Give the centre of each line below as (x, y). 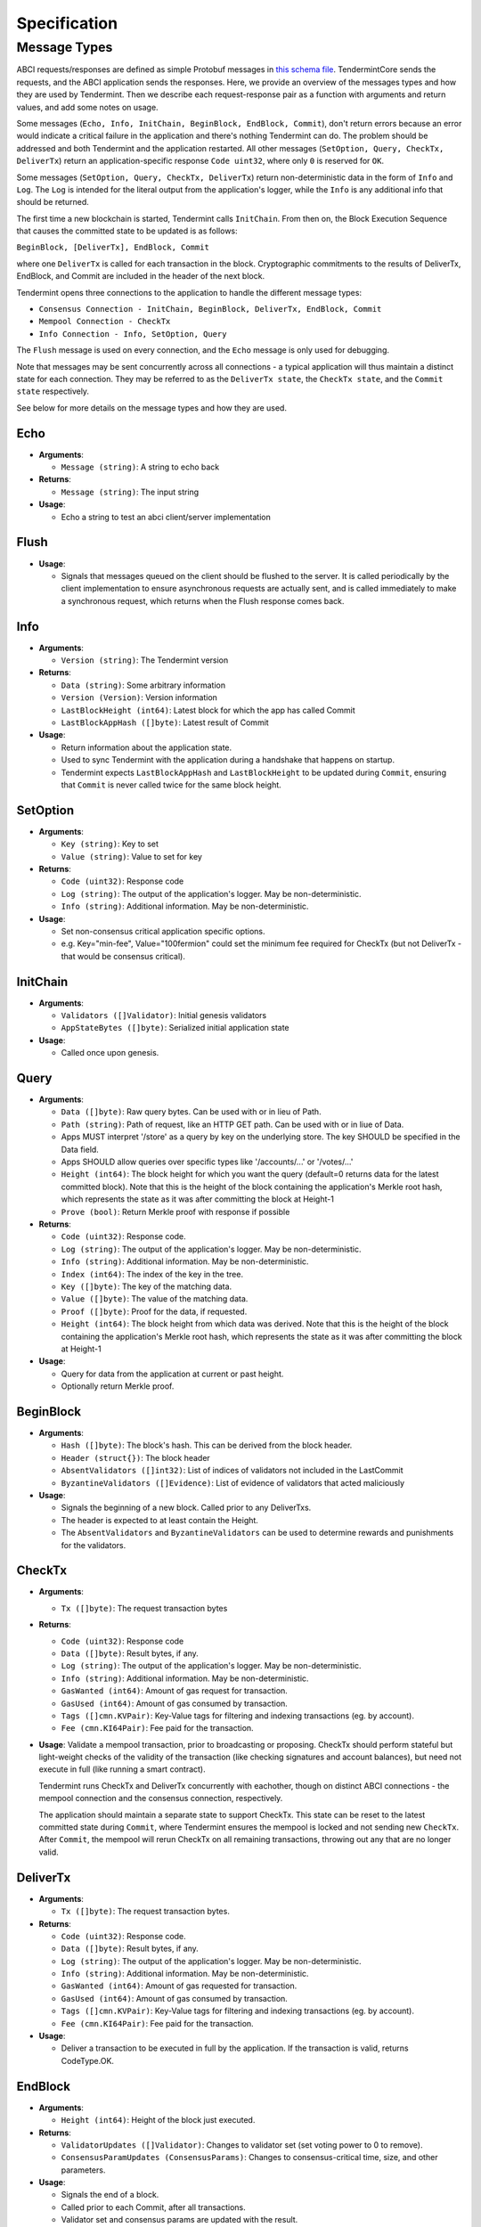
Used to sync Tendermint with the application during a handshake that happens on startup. (228, 760)
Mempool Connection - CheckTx (105, 322)
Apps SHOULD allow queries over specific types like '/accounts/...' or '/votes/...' (207, 1162)
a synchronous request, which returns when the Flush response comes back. (203, 600)
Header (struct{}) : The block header (136, 1457)
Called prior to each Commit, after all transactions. (154, 2207)
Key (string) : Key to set (110, 844)
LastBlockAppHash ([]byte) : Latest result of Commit (165, 722)
